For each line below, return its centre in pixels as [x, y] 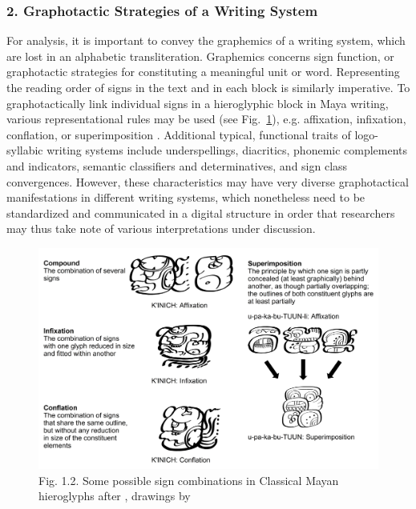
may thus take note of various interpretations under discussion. [161, 228]
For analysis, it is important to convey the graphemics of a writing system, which [206, 40]
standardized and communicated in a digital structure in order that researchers [201, 212]
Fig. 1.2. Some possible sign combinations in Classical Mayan [189, 480]
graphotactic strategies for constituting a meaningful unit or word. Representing [203, 72]
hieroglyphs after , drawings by [115, 496]
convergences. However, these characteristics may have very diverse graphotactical [208, 181]
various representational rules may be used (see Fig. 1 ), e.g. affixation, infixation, [206, 119]
